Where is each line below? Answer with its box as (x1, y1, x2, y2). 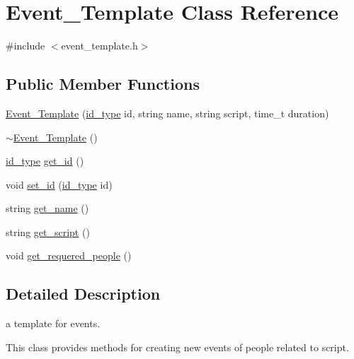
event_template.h (61, 38, 138, 53)
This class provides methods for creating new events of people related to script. (6, 339, 349, 354)
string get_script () (6, 224, 90, 239)
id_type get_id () (6, 153, 84, 168)
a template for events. (6, 316, 101, 331)
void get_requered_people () (6, 248, 132, 263)
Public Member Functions (6, 73, 200, 95)
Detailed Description (6, 283, 161, 305)
